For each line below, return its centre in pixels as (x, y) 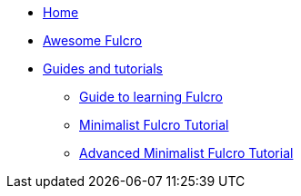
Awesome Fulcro (93, 40)
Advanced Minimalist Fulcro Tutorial (186, 153)
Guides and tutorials (103, 69)
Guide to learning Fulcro (151, 97)
